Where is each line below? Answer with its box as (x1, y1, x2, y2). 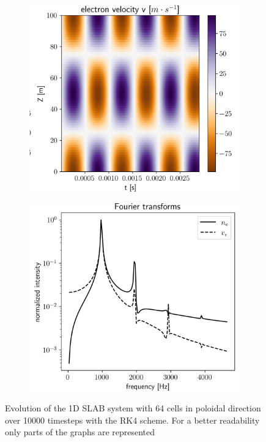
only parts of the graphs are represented (5, 425, 155, 438)
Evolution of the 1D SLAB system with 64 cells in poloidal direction (5, 401, 261, 414)
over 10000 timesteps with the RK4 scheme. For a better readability (5, 413, 260, 426)
